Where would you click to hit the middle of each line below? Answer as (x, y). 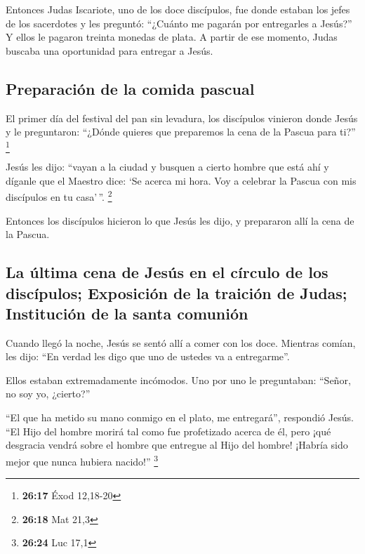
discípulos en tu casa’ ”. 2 (59, 196)
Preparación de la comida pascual (130, 88)
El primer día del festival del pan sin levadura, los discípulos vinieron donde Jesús (182, 118)
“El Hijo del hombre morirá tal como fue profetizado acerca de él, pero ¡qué (168, 431)
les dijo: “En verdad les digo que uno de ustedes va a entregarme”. (148, 356)
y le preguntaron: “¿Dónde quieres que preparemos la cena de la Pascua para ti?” (181, 132)
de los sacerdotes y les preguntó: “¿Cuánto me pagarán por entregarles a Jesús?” (179, 23)
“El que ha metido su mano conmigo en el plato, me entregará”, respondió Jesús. (180, 417)
